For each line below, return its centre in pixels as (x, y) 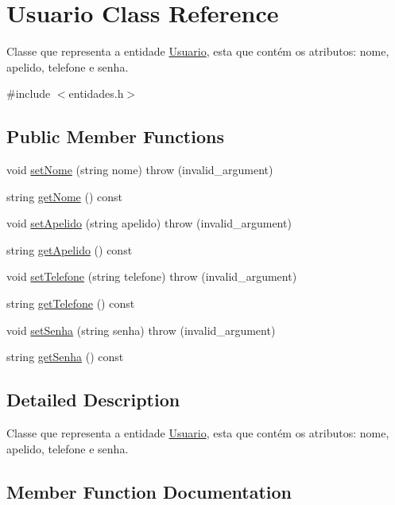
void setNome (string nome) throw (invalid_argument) (140, 170)
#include (29, 93)
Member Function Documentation (149, 491)
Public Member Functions (115, 136)
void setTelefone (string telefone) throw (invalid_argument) (152, 276)
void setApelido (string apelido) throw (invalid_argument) (149, 223)
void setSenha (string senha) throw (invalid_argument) (141, 330)
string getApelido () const (70, 249)
